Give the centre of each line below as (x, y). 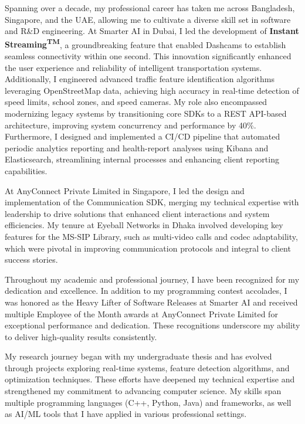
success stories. (31, 260)
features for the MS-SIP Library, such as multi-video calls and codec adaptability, (151, 236)
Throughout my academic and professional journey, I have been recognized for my (152, 279)
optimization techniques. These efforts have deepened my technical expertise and (150, 379)
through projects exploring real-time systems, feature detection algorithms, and (147, 367)
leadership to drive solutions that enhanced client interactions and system (137, 213)
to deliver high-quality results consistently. (81, 336)
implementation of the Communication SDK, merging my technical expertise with (152, 202)
